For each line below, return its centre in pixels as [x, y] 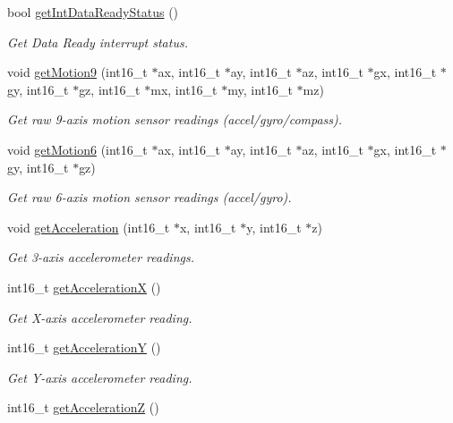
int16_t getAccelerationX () [84, 287]
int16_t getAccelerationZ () [83, 407]
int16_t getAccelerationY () [84, 347]
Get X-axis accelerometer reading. [100, 317]
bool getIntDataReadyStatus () [93, 12]
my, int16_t [260, 89]
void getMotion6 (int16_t [77, 149]
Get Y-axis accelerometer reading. [100, 377]
